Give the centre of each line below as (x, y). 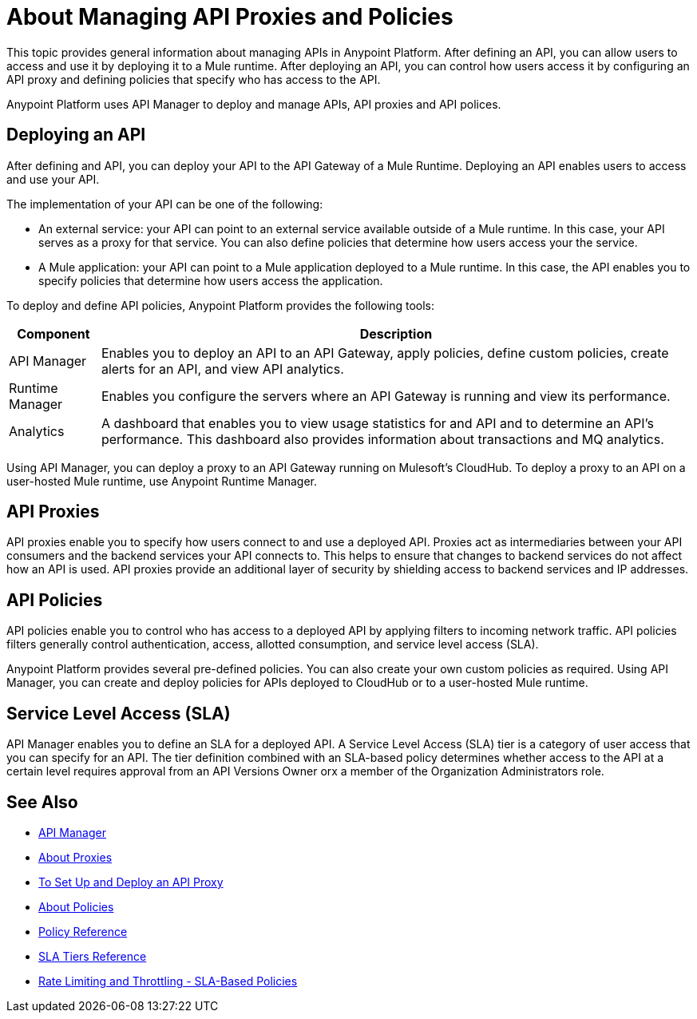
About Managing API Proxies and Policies (230, 17)
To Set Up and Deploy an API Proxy (131, 882)
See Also (42, 802)
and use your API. (53, 179)
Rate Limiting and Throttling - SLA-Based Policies (168, 981)
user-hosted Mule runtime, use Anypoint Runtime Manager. (162, 481)
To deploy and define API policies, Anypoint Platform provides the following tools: (220, 305)
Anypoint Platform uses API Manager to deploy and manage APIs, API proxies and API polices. (254, 104)
